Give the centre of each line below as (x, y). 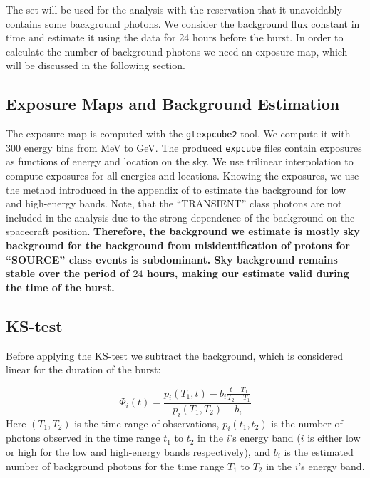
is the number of (307, 423)
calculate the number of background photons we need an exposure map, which (177, 51)
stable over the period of (68, 273)
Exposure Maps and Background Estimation (173, 104)
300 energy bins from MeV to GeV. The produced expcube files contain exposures (184, 147)
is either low (334, 438)
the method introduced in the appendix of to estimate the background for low (176, 189)
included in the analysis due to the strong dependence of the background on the (180, 217)
